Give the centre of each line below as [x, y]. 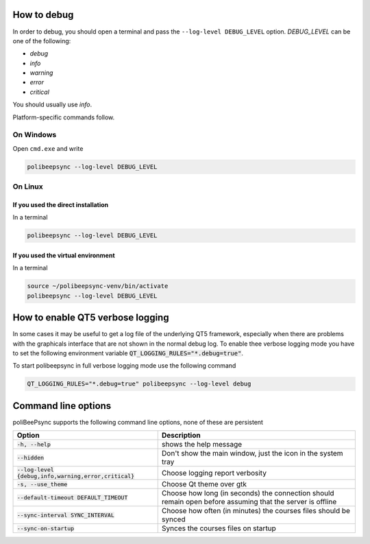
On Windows [35, 135]
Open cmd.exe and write [48, 148]
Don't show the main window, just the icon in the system [252, 453]
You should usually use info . [52, 105]
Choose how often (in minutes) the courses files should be [256, 511]
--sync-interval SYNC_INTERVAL [65, 515]
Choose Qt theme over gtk [204, 484]
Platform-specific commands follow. [64, 117]
